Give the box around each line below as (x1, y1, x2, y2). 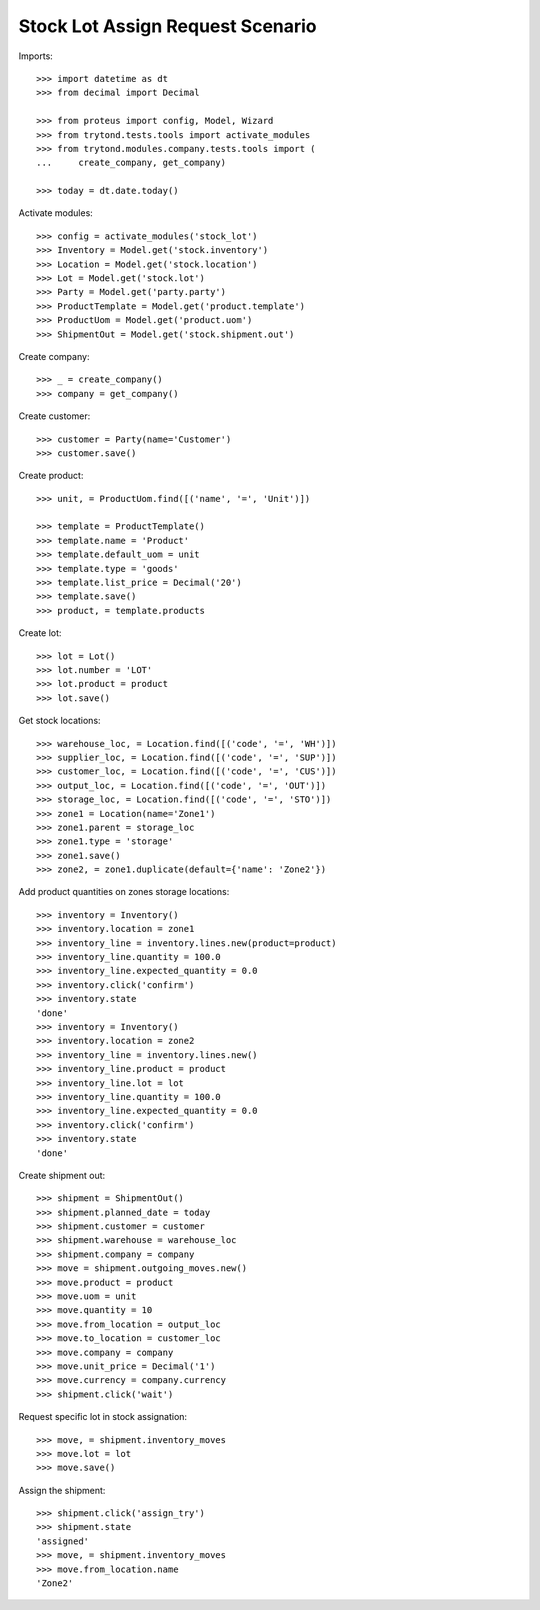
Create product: (18, 470, 84, 482)
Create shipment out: (18, 1169, 106, 1181)
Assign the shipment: (18, 1484, 106, 1496)
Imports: (18, 50, 54, 62)
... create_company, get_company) (36, 157, 227, 169)
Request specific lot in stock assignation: (18, 1411, 188, 1423)
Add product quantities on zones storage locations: (18, 886, 230, 898)
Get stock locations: (18, 715, 101, 727)
